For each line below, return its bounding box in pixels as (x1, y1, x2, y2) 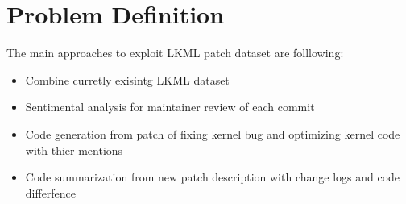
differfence (25, 184, 77, 201)
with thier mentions (25, 141, 123, 158)
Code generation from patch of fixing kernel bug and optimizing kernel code (25, 125, 400, 142)
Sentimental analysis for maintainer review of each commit (25, 98, 315, 115)
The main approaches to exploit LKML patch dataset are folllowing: (6, 44, 344, 61)
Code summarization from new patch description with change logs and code (25, 169, 400, 185)
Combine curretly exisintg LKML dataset (25, 71, 230, 88)
